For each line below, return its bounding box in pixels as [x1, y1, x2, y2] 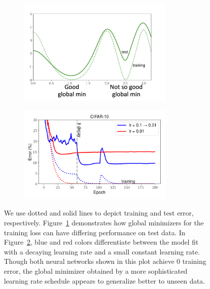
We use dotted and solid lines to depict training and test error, [4, 208, 194, 218]
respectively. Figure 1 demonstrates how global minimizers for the [4, 217, 204, 227]
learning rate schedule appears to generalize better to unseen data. [4, 275, 205, 286]
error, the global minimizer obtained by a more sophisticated [4, 265, 188, 276]
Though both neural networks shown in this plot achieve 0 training [4, 256, 207, 266]
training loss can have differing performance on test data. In [4, 227, 185, 237]
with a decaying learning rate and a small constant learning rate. [4, 246, 200, 256]
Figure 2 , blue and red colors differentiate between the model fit [4, 237, 199, 247]
